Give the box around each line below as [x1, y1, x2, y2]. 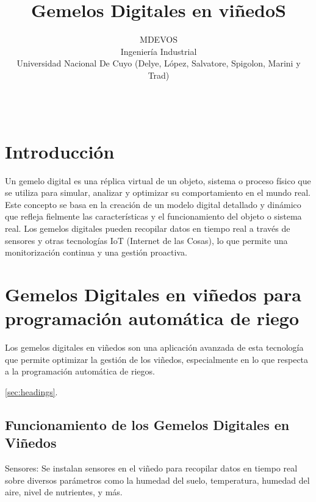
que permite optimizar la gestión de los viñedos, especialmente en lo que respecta [5, 353, 309, 365]
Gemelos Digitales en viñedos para [5, 281, 301, 306]
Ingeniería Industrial [120, 45, 197, 57]
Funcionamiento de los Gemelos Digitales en [5, 415, 290, 434]
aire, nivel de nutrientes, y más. [5, 486, 123, 498]
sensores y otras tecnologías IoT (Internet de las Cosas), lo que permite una [5, 234, 288, 246]
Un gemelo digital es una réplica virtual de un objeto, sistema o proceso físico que [5, 174, 311, 187]
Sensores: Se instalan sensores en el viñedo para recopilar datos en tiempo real [5, 462, 298, 475]
